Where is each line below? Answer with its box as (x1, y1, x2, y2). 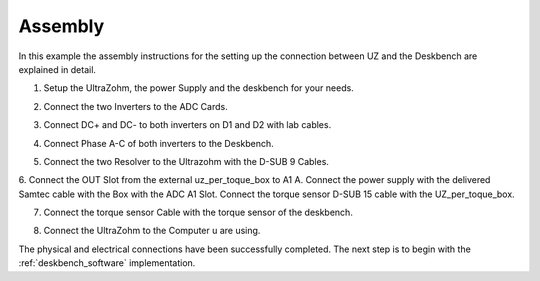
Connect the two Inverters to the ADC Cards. (43, 100, 229, 112)
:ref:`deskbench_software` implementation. (18, 257, 196, 269)
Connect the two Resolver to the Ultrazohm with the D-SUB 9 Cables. (43, 155, 330, 167)
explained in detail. (18, 63, 97, 75)
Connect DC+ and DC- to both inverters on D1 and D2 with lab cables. (43, 119, 332, 131)
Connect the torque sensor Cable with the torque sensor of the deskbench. (43, 206, 354, 219)
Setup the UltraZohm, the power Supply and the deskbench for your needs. (43, 82, 354, 94)
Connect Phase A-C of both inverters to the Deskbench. (43, 137, 274, 149)
